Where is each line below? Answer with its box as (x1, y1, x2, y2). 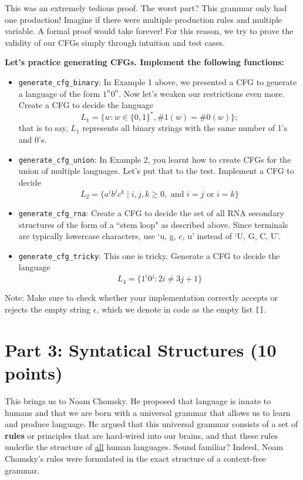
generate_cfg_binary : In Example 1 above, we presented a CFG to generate (18, 75, 297, 88)
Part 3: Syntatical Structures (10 (5, 337, 277, 361)
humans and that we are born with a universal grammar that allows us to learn (5, 406, 291, 418)
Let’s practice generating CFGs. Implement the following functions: (5, 56, 284, 68)
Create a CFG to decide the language (18, 99, 153, 111)
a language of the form (18, 87, 100, 99)
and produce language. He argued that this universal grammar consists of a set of (5, 418, 298, 430)
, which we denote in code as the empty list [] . (96, 303, 267, 315)
